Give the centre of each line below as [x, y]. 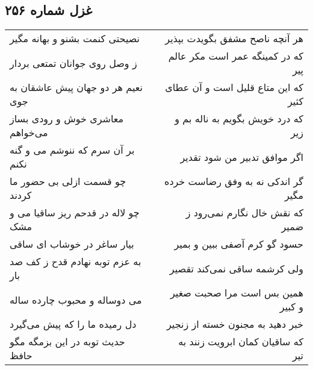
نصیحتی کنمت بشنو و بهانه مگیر [75, 39]
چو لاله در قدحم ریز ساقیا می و [75, 213]
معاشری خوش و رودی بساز [67, 119]
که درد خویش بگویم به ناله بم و [239, 119]
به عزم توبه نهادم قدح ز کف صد [76, 262]
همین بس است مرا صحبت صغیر [237, 293]
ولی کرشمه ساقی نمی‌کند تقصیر [236, 268]
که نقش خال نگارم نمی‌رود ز [244, 213]
